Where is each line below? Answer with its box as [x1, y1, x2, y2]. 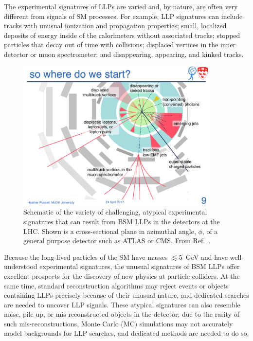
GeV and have [185, 251, 228, 262]
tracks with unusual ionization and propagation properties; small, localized [4, 20, 227, 31]
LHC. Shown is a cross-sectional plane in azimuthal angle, [23, 226, 196, 236]
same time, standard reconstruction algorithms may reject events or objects [4, 280, 229, 290]
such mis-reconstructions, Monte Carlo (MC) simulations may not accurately [4, 318, 233, 328]
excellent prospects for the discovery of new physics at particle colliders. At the [4, 270, 240, 281]
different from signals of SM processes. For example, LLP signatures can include [4, 11, 243, 21]
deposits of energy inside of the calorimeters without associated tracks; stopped [4, 30, 240, 40]
